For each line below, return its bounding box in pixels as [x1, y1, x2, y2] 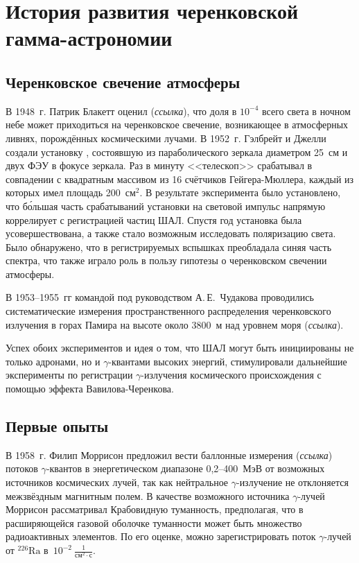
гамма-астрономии [6, 24, 173, 52]
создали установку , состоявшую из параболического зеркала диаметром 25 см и [6, 144, 348, 159]
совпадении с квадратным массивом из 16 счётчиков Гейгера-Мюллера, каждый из [6, 171, 354, 186]
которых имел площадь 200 [6, 185, 121, 200]
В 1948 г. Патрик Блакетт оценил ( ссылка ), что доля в [6, 103, 237, 118]
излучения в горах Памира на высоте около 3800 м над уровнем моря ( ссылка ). [6, 317, 344, 331]
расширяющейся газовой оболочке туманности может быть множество [6, 515, 302, 530]
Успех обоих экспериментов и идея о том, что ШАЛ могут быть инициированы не [6, 340, 354, 355]
